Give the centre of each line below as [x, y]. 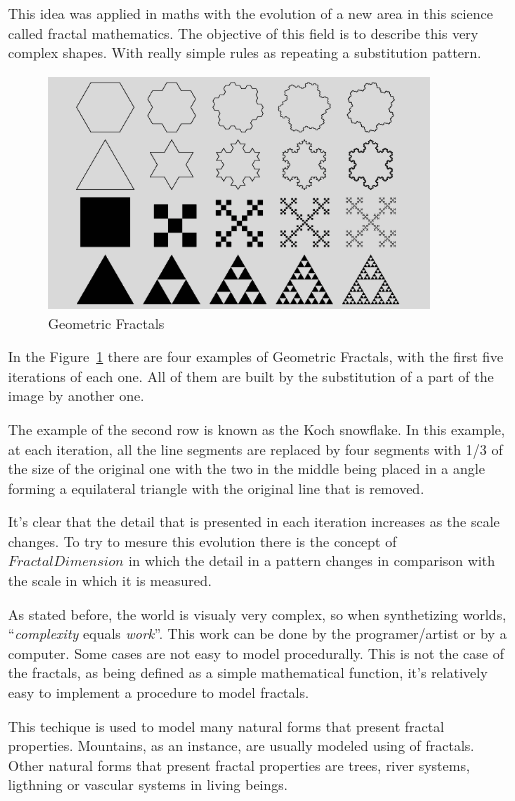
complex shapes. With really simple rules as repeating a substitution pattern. [245, 52]
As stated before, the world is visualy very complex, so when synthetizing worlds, [257, 613]
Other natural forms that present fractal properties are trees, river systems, [239, 764]
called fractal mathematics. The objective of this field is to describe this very [243, 32]
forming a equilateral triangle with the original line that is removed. [216, 487]
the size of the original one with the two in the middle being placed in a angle [246, 468]
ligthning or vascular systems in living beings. [148, 784]
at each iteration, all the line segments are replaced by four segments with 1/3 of [255, 448]
